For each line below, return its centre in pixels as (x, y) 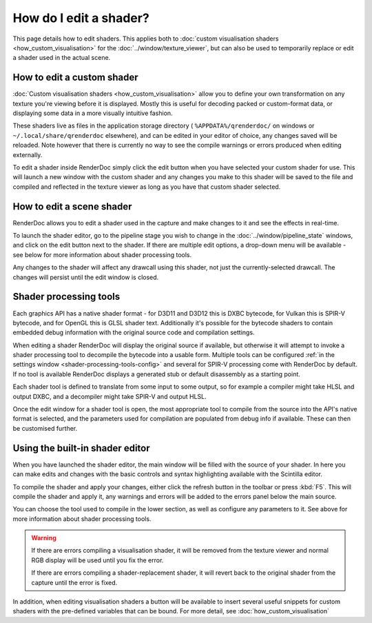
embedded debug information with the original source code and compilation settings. (134, 333)
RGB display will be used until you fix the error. (97, 560)
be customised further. (45, 428)
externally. (28, 154)
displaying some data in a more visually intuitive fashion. (93, 113)
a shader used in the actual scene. (62, 58)
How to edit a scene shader (72, 206)
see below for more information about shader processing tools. (102, 254)
